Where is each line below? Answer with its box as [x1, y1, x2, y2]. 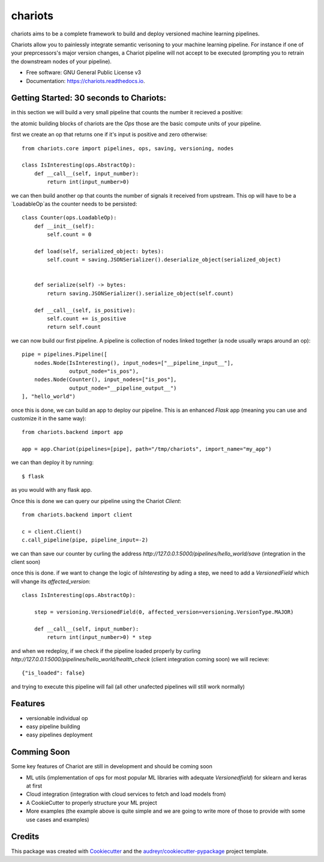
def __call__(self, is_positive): [34, 307, 136, 314]
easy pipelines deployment [26, 731, 93, 739]
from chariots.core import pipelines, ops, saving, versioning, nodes [22, 145, 234, 151]
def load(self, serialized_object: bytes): [34, 248, 164, 255]
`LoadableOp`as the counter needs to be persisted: [11, 200, 137, 207]
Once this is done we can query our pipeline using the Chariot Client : [11, 497, 182, 504]
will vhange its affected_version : [11, 578, 91, 585]
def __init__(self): [34, 222, 95, 230]
